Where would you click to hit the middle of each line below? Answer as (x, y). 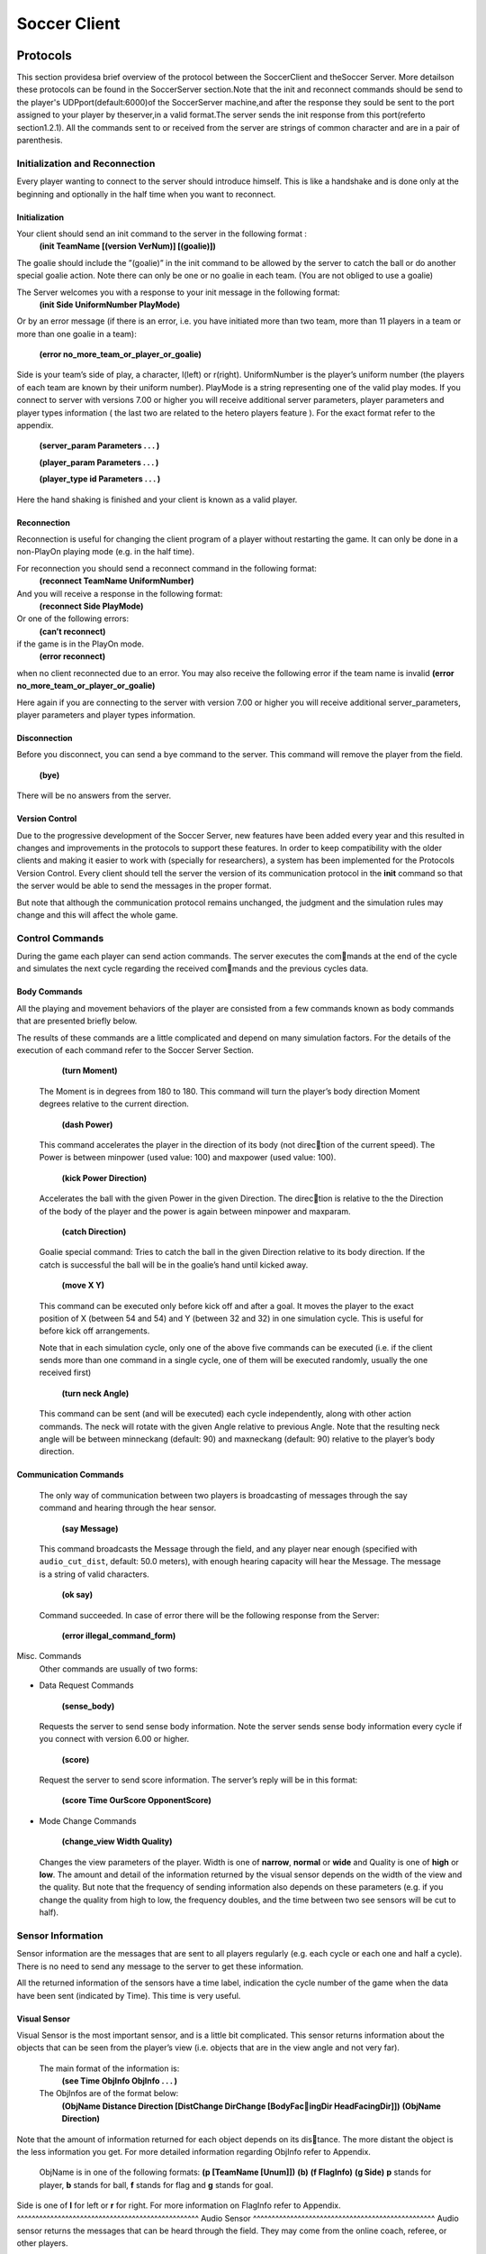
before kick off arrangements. (94, 1331)
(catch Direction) (94, 1232)
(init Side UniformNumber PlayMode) (110, 304)
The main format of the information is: (109, 2068)
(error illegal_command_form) (119, 1636)
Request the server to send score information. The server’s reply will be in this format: (198, 1780)
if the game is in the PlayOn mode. (80, 644)
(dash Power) (87, 1124)
